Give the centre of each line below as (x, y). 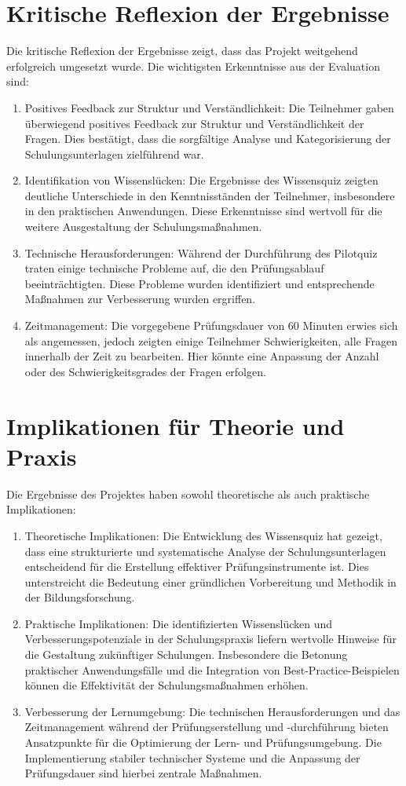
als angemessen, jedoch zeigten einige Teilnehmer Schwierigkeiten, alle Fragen (211, 340)
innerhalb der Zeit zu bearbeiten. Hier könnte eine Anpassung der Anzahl (202, 356)
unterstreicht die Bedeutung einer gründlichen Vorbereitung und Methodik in (210, 581)
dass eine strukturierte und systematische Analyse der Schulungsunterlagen (205, 551)
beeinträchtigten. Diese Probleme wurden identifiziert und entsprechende (199, 283)
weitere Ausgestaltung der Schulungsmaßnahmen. (143, 227)
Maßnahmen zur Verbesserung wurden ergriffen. (140, 299)
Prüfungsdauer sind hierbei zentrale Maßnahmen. (143, 773)
